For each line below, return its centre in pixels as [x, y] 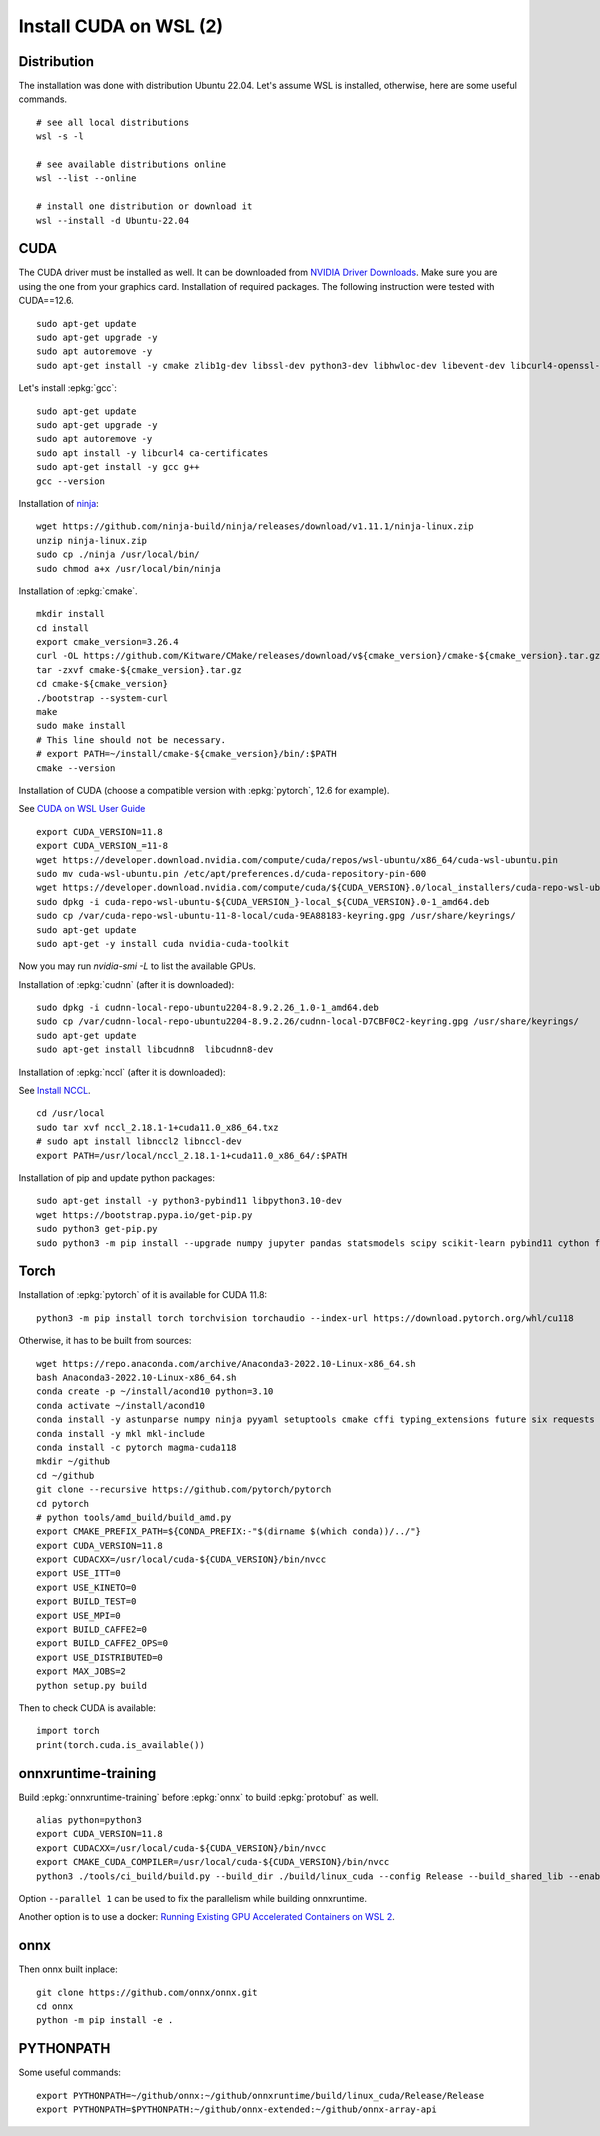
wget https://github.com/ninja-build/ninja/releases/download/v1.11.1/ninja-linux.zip [255, 526]
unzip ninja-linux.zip [92, 540]
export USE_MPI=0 [78, 1615]
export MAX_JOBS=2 [81, 1671]
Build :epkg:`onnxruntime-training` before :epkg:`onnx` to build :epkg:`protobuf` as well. [198, 1797]
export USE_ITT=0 [78, 1573]
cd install [63, 628]
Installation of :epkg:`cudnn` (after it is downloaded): [126, 984]
